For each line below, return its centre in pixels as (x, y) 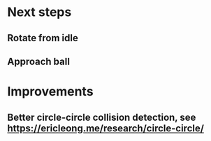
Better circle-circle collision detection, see (102, 117)
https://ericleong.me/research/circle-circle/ (106, 128)
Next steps (39, 12)
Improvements (50, 92)
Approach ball (38, 61)
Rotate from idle (43, 38)
